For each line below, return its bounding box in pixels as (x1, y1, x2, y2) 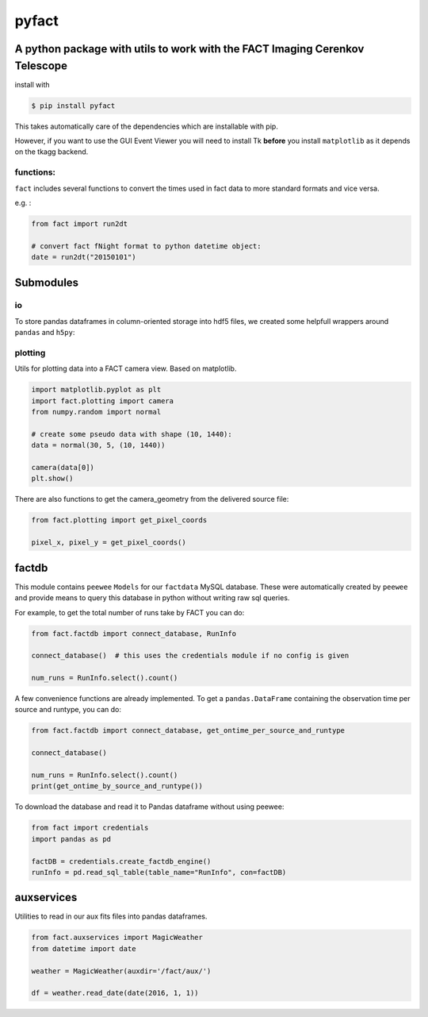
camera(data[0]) (31, 463, 95, 472)
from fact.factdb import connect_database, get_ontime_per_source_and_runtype (31, 726, 345, 735)
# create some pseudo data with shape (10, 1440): (31, 430, 233, 438)
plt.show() (31, 474, 74, 483)
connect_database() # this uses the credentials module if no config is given (31, 651, 350, 661)
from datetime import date (31, 944, 136, 953)
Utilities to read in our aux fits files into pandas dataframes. (14, 911, 208, 921)
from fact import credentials (31, 823, 149, 833)
